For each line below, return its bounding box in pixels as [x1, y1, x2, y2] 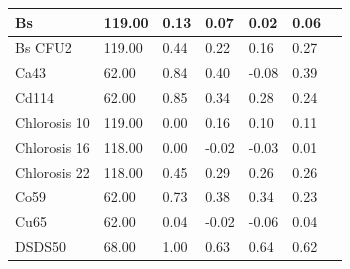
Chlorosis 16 [15, 136, 90, 157]
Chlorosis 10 [15, 111, 90, 132]
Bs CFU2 [15, 37, 72, 58]
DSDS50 [15, 236, 66, 257]
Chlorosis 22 [15, 161, 90, 182]
